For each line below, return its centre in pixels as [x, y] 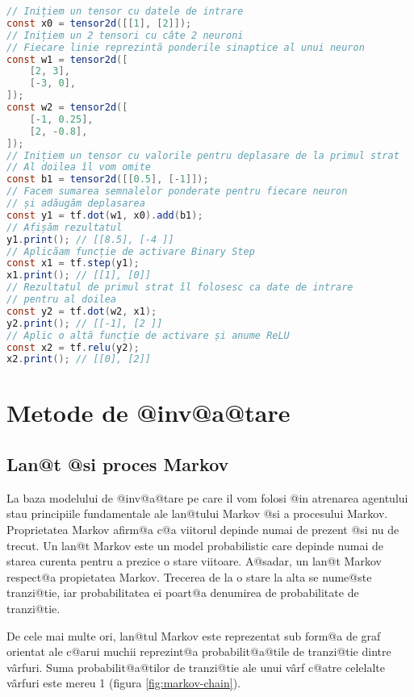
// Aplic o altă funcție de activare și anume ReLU [148, 335]
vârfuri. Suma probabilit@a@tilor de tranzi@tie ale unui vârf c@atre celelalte [196, 667]
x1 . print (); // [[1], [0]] [79, 275]
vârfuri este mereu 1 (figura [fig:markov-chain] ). [124, 683]
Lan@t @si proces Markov [118, 464]
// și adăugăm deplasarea [76, 203]
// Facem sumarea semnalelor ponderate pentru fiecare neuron [177, 192]
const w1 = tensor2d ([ [67, 59]
